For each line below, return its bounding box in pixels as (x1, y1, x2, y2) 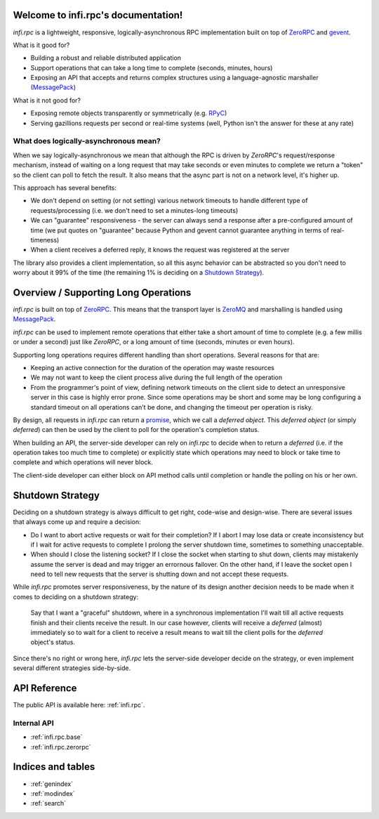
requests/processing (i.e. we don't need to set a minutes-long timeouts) (30, 206, 239, 214)
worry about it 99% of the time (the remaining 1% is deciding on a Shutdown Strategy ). (13, 268, 265, 277)
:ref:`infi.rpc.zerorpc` (30, 742, 91, 751)
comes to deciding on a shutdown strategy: (13, 592, 139, 601)
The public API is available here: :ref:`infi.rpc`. (13, 701, 145, 709)
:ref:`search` (30, 799, 67, 808)
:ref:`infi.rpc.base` (30, 733, 83, 741)
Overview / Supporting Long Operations (13, 287, 192, 299)
